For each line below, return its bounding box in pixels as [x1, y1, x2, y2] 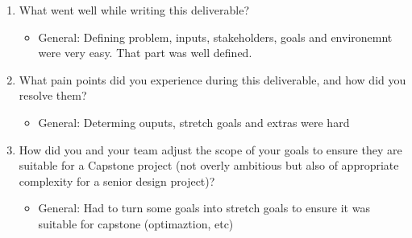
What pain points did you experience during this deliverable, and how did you [19, 71, 406, 88]
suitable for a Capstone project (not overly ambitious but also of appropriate [19, 157, 399, 174]
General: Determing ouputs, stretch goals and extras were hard [38, 113, 350, 130]
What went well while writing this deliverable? [19, 2, 250, 18]
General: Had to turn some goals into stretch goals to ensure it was [38, 199, 370, 216]
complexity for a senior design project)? [19, 172, 215, 189]
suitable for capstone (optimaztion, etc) [38, 215, 234, 232]
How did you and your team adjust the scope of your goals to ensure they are [19, 141, 402, 158]
